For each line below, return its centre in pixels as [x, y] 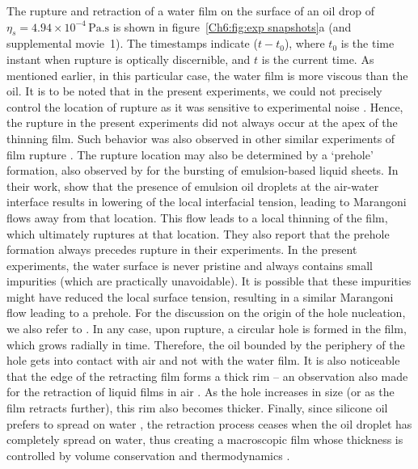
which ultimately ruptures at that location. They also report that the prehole [198, 233]
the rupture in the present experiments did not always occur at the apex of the [202, 123]
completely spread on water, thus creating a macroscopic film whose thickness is [205, 439]
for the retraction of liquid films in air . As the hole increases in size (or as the [201, 392]
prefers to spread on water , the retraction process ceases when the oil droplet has [209, 423]
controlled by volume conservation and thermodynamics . [148, 455]
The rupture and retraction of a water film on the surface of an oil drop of [190, 11]
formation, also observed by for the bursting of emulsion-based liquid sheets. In [203, 170]
